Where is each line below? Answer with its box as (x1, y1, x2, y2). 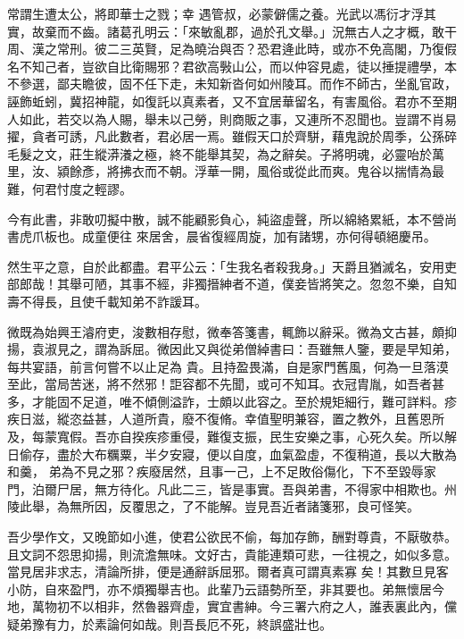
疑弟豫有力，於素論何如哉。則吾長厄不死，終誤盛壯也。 (7, 615, 332, 633)
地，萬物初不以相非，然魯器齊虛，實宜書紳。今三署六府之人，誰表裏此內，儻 (7, 597, 457, 616)
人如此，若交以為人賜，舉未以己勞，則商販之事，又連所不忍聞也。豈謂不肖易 (7, 109, 457, 128)
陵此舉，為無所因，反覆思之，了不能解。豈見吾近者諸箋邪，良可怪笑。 (7, 497, 419, 516)
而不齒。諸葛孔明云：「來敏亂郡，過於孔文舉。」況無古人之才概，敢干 (56, 21, 457, 40)
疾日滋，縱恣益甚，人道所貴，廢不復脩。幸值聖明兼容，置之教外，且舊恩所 (7, 409, 444, 428)
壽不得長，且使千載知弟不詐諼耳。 (7, 291, 207, 310)
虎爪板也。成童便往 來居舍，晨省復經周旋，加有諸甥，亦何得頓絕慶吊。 (19, 227, 436, 246)
